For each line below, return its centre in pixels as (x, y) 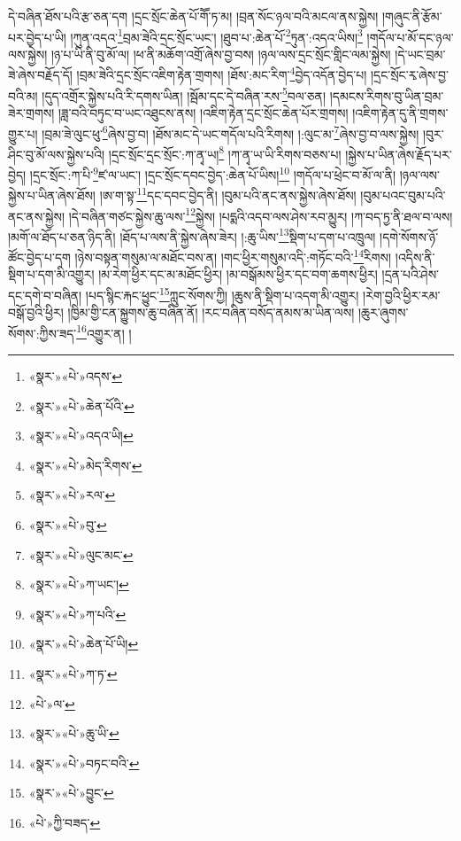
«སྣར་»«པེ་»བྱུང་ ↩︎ (71, 793)
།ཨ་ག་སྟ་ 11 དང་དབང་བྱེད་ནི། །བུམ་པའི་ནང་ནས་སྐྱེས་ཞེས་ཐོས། (228, 194)
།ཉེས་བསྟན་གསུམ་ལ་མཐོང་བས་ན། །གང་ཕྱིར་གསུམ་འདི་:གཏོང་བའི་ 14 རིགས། (233, 256)
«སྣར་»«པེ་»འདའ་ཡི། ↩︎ (81, 436)
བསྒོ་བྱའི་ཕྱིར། (36, 312)
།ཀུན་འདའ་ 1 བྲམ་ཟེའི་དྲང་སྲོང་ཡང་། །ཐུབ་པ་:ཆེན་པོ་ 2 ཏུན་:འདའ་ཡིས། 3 (216, 35)
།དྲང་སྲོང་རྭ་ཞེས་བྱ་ (409, 75)
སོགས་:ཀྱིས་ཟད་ (42, 333)
